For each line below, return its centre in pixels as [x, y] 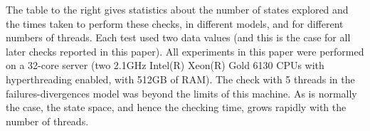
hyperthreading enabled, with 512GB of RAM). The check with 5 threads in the [180, 79]
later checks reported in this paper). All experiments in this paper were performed [185, 51]
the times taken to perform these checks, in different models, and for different [175, 23]
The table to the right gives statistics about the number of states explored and [177, 9]
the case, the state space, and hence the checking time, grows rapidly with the [176, 107]
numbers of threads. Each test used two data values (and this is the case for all [178, 37]
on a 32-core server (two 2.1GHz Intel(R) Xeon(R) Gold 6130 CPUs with [165, 65]
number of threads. [47, 121]
